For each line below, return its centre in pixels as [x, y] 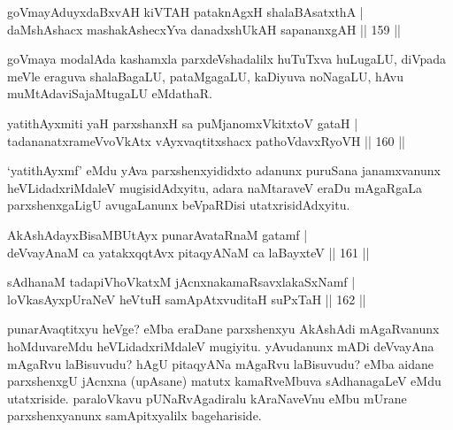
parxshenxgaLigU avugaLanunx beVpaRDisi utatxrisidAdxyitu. [179, 205]
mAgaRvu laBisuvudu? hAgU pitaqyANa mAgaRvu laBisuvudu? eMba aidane [221, 363]
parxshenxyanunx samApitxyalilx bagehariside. [134, 415]
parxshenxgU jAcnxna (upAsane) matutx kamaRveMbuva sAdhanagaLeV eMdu [224, 381]
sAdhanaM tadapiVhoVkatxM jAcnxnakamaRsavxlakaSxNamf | [181, 282]
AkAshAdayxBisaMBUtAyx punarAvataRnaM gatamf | [157, 234]
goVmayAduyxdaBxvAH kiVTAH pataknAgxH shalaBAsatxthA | [185, 12]
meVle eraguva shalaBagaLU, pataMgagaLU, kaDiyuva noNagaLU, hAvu [205, 76]
